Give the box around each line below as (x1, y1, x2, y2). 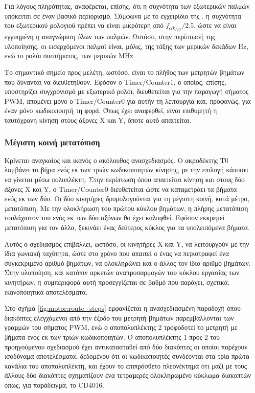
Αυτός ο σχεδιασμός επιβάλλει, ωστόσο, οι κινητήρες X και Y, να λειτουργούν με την (4, 238, 249, 249)
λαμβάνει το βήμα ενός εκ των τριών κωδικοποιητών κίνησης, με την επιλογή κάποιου (4, 164, 249, 175)
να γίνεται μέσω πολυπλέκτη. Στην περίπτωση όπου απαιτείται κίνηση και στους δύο (4, 174, 245, 185)
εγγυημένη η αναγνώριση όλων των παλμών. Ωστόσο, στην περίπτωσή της (4, 31, 215, 42)
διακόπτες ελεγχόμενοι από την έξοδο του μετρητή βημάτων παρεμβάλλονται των (4, 312, 234, 323)
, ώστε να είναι (194, 20, 236, 30)
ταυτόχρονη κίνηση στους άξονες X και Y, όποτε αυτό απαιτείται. (4, 115, 191, 125)
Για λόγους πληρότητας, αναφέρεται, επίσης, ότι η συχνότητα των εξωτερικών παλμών (4, 1, 250, 11)
